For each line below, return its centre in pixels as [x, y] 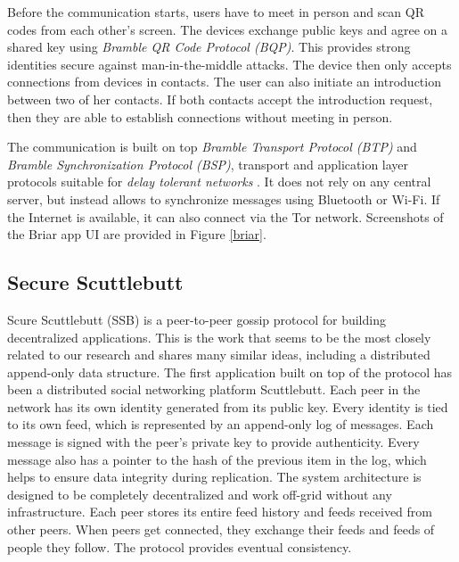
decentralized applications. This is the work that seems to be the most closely [219, 337]
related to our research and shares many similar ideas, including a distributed [219, 355]
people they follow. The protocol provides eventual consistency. [180, 546]
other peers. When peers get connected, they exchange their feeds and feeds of [221, 529]
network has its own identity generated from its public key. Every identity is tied [228, 406]
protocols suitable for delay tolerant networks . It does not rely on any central [219, 182]
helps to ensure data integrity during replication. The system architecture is [214, 477]
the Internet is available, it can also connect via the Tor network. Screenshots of [225, 216]
